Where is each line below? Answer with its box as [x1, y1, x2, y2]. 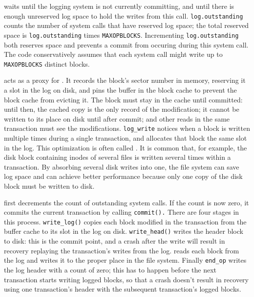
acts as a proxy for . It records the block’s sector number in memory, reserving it [4, 75, 246, 85]
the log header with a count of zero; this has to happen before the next [4, 264, 217, 274]
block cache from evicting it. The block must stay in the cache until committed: [4, 94, 243, 104]
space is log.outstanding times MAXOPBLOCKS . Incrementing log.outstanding [4, 29, 239, 40]
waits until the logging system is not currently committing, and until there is [4, 1, 234, 11]
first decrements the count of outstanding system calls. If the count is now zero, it [4, 197, 249, 207]
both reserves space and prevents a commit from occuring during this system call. [4, 39, 249, 49]
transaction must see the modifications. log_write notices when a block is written [4, 123, 251, 133]
